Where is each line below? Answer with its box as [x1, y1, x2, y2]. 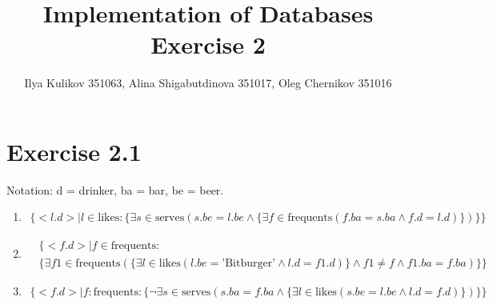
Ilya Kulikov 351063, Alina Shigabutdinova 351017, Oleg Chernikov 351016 [24, 74, 392, 91]
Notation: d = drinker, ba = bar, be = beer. [6, 181, 224, 198]
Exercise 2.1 [6, 134, 142, 167]
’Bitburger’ [222, 257, 276, 269]
